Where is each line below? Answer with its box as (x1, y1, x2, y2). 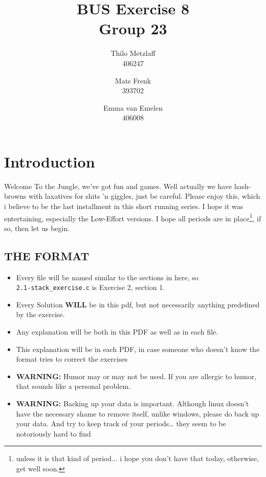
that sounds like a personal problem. (16, 381, 130, 391)
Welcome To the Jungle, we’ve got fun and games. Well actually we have (4, 180, 232, 191)
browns (4, 191, 27, 201)
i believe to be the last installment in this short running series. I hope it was (4, 201, 243, 211)
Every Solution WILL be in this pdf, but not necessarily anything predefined (16, 299, 260, 309)
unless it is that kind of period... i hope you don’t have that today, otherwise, (16, 453, 259, 464)
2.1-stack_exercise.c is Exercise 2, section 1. (16, 282, 165, 293)
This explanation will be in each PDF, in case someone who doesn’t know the (16, 343, 260, 354)
